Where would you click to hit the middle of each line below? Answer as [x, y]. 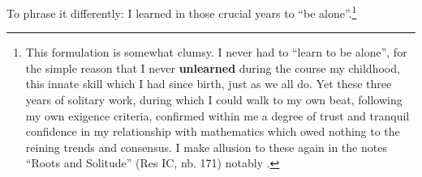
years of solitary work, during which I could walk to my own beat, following [214, 100]
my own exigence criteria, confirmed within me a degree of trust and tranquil [217, 115]
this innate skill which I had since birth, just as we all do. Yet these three [209, 84]
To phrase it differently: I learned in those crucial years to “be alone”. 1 [182, 12]
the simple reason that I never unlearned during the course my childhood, [213, 67]
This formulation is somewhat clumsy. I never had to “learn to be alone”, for [216, 52]
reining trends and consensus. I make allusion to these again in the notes [206, 147]
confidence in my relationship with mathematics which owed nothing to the [213, 131]
